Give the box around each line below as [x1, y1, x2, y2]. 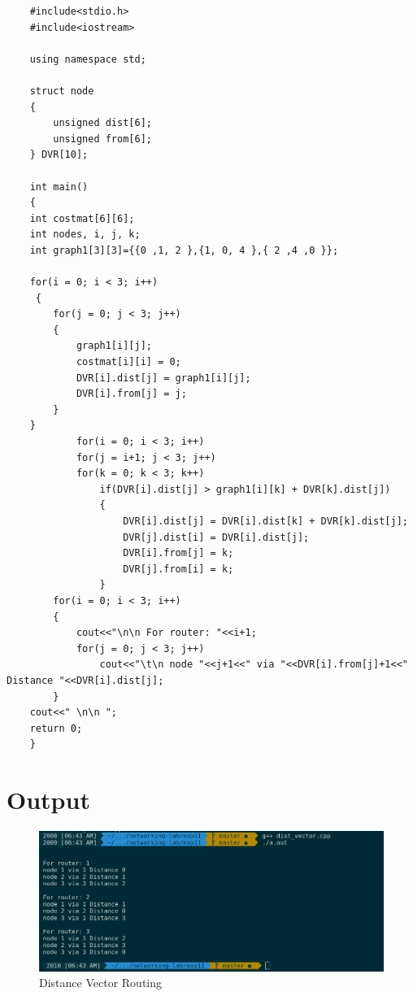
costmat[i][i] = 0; [76, 356, 181, 368]
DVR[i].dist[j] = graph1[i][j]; [76, 372, 251, 384]
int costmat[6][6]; [29, 212, 135, 224]
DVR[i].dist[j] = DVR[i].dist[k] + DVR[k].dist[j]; [123, 515, 408, 527]
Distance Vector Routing [39, 974, 163, 991]
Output [7, 783, 90, 816]
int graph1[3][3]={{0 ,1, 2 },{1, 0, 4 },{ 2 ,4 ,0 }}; [29, 244, 339, 256]
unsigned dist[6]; [53, 117, 152, 129]
